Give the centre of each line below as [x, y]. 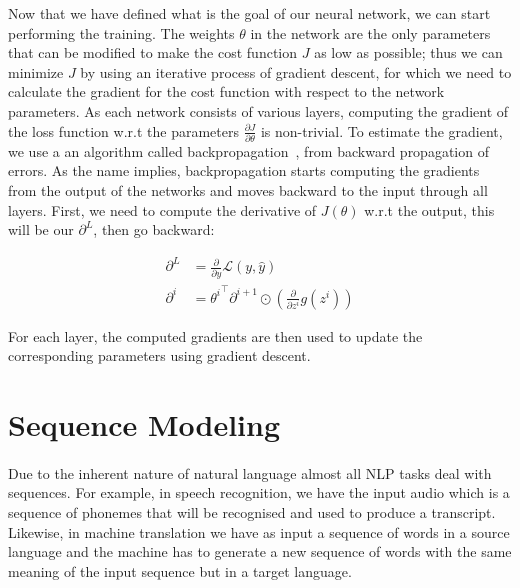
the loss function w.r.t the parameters [123, 130]
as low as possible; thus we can [408, 52]
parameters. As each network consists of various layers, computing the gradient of [258, 110]
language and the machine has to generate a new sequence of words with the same [260, 551]
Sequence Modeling [144, 424]
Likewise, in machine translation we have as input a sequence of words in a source [259, 531]
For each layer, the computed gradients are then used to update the [215, 335]
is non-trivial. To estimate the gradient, [381, 130]
